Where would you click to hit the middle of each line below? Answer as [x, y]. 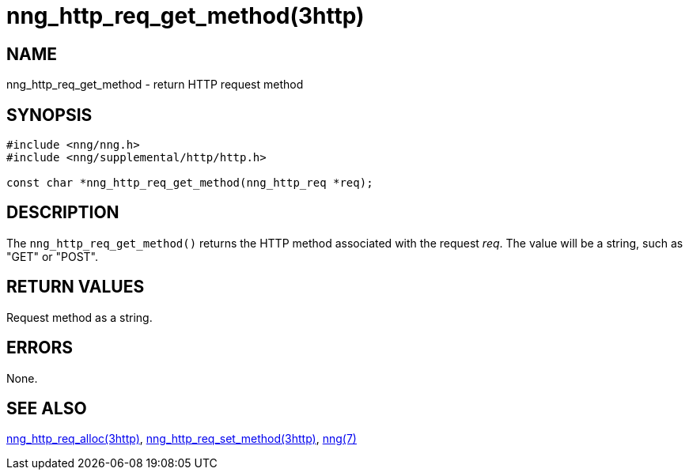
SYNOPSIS [49, 115]
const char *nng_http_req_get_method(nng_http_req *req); [190, 183]
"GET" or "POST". [53, 256]
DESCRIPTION [63, 213]
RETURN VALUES [76, 287]
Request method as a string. [79, 317]
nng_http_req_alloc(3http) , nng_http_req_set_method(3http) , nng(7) [182, 439]
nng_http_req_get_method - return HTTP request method [155, 85]
